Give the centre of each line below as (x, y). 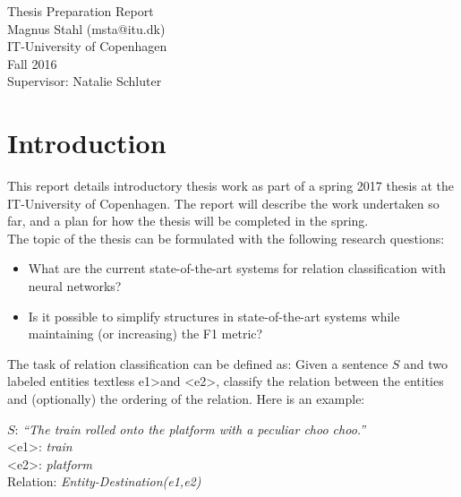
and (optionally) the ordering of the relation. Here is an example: (186, 399)
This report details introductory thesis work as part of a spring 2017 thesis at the (231, 186)
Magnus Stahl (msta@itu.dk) (86, 28)
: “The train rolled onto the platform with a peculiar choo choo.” (190, 428)
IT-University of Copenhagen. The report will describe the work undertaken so (223, 203)
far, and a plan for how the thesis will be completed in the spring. (188, 221)
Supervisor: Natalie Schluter (85, 81)
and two (426, 363)
